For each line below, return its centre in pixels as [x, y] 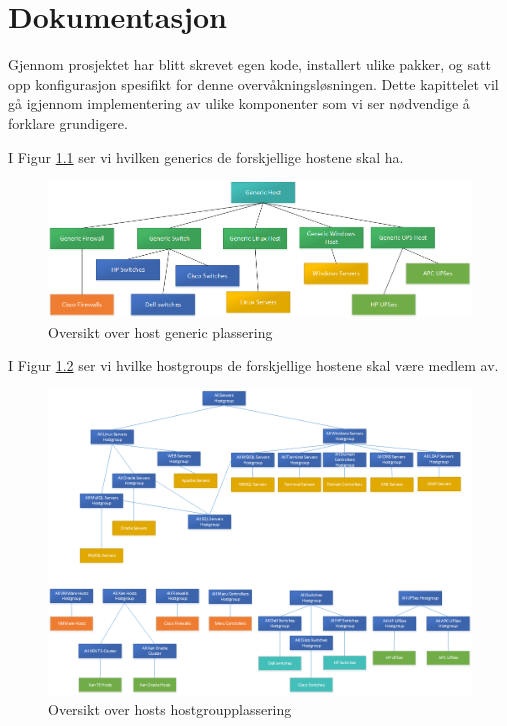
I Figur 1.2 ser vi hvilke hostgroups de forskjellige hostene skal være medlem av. [253, 365]
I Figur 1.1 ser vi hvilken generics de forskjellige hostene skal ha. [206, 156]
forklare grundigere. [68, 122]
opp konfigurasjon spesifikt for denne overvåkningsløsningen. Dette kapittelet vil [253, 83]
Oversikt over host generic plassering [160, 331]
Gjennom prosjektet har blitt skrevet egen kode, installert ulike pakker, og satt [249, 64]
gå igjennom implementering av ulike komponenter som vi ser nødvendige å [239, 103]
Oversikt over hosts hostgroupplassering [170, 708]
